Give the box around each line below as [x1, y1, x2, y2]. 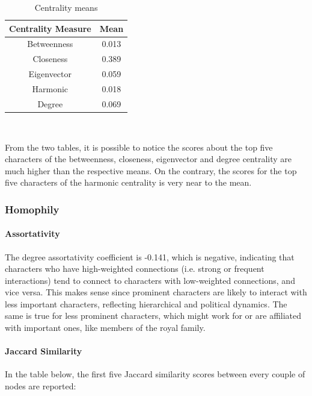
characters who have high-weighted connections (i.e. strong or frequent [5, 262, 265, 275]
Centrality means [34, 1, 98, 13]
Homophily [5, 201, 60, 216]
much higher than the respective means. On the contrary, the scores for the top [5, 164, 297, 177]
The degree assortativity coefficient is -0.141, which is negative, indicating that [5, 250, 295, 263]
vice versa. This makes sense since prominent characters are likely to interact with [5, 286, 307, 298]
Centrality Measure [9, 22, 91, 34]
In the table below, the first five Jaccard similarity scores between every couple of [5, 368, 305, 380]
